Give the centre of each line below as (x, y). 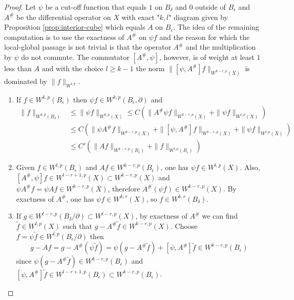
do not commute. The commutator (75, 57)
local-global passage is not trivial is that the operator (88, 47)
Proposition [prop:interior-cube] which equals (75, 27)
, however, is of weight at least (207, 57)
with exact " (141, 17)
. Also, (250, 167)
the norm (150, 68)
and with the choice (72, 68)
